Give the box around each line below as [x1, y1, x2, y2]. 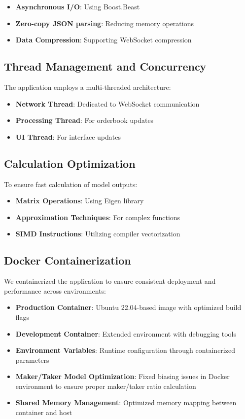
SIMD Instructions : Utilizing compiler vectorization [15, 229, 180, 239]
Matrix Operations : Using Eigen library [15, 195, 144, 206]
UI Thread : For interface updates [15, 131, 121, 142]
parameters [15, 354, 49, 365]
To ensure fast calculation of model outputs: [4, 179, 138, 189]
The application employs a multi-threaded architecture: [4, 81, 171, 92]
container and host [15, 407, 72, 418]
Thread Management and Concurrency [4, 59, 207, 74]
